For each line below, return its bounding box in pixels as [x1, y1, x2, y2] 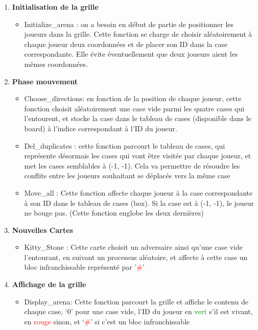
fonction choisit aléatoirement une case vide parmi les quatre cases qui [24, 103, 245, 113]
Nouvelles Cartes [12, 224, 73, 235]
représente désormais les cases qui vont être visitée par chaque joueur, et [24, 150, 251, 161]
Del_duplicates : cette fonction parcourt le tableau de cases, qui [24, 140, 225, 151]
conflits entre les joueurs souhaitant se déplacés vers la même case [24, 170, 230, 181]
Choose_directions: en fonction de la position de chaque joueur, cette [24, 93, 242, 104]
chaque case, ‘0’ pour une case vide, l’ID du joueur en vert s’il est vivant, [24, 306, 253, 317]
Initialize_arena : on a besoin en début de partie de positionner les [24, 18, 234, 29]
